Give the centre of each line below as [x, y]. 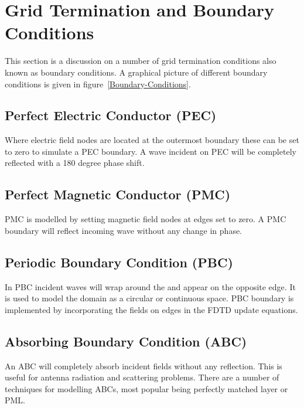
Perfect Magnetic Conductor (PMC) [118, 194]
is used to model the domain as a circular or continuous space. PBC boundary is [149, 298]
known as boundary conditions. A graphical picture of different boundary [136, 72]
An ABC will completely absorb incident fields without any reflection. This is [144, 365]
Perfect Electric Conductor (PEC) [111, 115]
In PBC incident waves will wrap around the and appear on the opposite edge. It [150, 286]
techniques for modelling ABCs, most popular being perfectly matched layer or [146, 388]
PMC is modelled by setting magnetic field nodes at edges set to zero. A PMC [146, 219]
